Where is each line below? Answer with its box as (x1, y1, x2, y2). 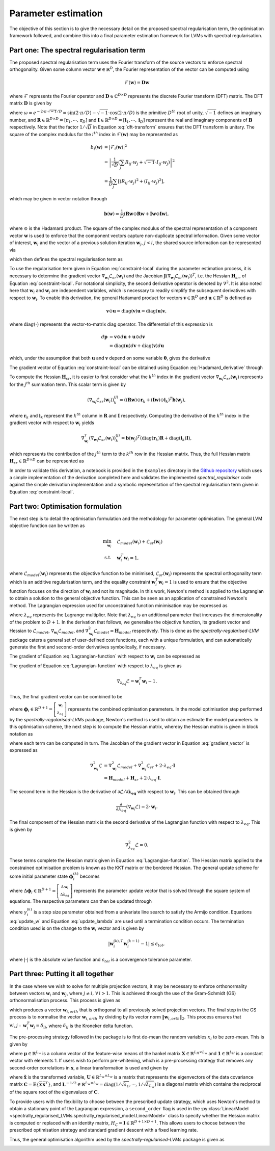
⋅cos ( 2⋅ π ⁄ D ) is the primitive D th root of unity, (107, 109, 204, 116)
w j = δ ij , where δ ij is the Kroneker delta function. (30, 1023, 133, 1030)
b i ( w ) (90, 144, 103, 151)
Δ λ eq (60, 892, 70, 898)
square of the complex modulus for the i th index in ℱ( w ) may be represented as (9, 130, 178, 138)
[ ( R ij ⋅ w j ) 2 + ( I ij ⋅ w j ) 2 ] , (118, 177, 165, 186)
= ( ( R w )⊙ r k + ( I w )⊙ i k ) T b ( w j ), (119, 396, 186, 404)
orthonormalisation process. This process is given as (9, 997, 121, 1004)
